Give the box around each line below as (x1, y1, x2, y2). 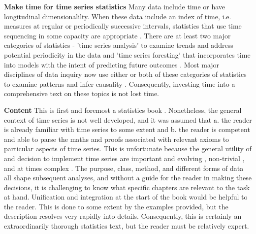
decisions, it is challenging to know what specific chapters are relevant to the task (4, 182, 250, 192)
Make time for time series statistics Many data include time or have (4, 1, 225, 11)
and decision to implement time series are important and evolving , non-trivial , (4, 153, 245, 163)
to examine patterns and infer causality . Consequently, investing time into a (4, 78, 235, 89)
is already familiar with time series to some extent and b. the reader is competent (4, 124, 250, 134)
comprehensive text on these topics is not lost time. (4, 88, 159, 99)
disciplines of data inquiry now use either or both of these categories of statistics (4, 69, 247, 79)
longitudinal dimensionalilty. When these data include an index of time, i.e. (4, 11, 231, 21)
